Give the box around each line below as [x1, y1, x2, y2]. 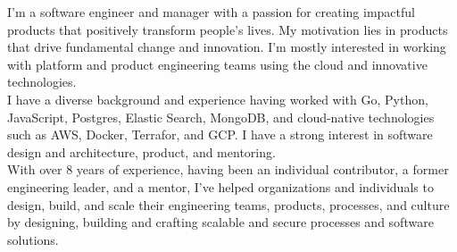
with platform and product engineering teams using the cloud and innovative [7, 55, 428, 73]
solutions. [7, 230, 59, 248]
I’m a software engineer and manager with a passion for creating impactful [7, 3, 415, 21]
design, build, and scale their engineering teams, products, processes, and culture [7, 195, 450, 214]
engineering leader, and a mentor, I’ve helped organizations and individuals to [7, 177, 434, 196]
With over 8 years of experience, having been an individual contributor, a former [7, 160, 449, 179]
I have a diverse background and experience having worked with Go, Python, [7, 89, 428, 108]
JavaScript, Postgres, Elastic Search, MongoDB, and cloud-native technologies [7, 107, 435, 126]
